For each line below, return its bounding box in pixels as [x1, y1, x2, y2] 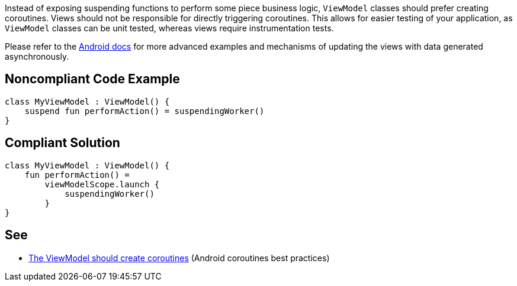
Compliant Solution [5, 135, 120, 151]
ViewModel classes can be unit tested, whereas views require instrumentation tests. [5, 23, 334, 33]
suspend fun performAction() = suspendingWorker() [24, 106, 265, 116]
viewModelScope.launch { [44, 179, 160, 189]
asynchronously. [5, 51, 69, 61]
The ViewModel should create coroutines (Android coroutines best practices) [28, 252, 330, 263]
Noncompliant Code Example [5, 71, 180, 87]
